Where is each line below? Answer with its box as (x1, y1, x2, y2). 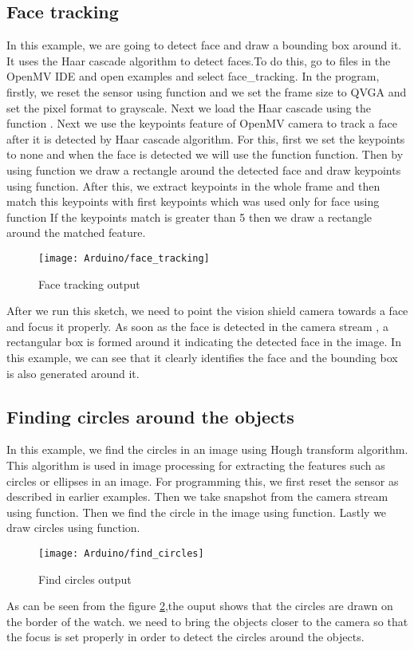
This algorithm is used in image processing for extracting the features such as (6, 456, 385, 473)
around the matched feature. (6, 224, 146, 241)
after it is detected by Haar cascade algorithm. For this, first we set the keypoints (6, 130, 405, 147)
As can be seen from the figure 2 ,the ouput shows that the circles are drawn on (6, 597, 393, 614)
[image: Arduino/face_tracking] (38, 252, 210, 264)
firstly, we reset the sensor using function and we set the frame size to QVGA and (6, 83, 407, 100)
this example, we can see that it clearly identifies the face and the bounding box (6, 349, 398, 365)
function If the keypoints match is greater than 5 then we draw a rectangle (6, 208, 373, 225)
